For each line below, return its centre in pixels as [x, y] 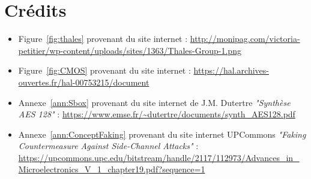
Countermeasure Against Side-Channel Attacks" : [108, 146]
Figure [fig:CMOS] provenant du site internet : [104, 70]
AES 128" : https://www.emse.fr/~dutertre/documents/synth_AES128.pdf [157, 114]
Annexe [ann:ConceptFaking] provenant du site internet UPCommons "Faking [162, 134]
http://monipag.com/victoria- [245, 39]
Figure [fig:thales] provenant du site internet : [103, 39]
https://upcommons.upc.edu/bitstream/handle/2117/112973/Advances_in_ [159, 157]
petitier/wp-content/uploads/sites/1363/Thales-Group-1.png [130, 50]
